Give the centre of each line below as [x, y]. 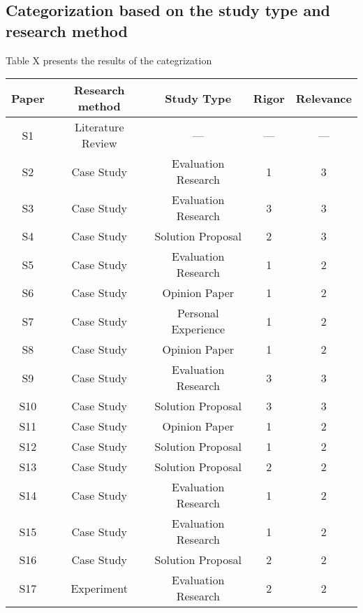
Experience [198, 329]
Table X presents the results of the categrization [109, 60]
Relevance [324, 98]
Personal [198, 313]
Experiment [99, 588]
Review [99, 143]
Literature [99, 127]
